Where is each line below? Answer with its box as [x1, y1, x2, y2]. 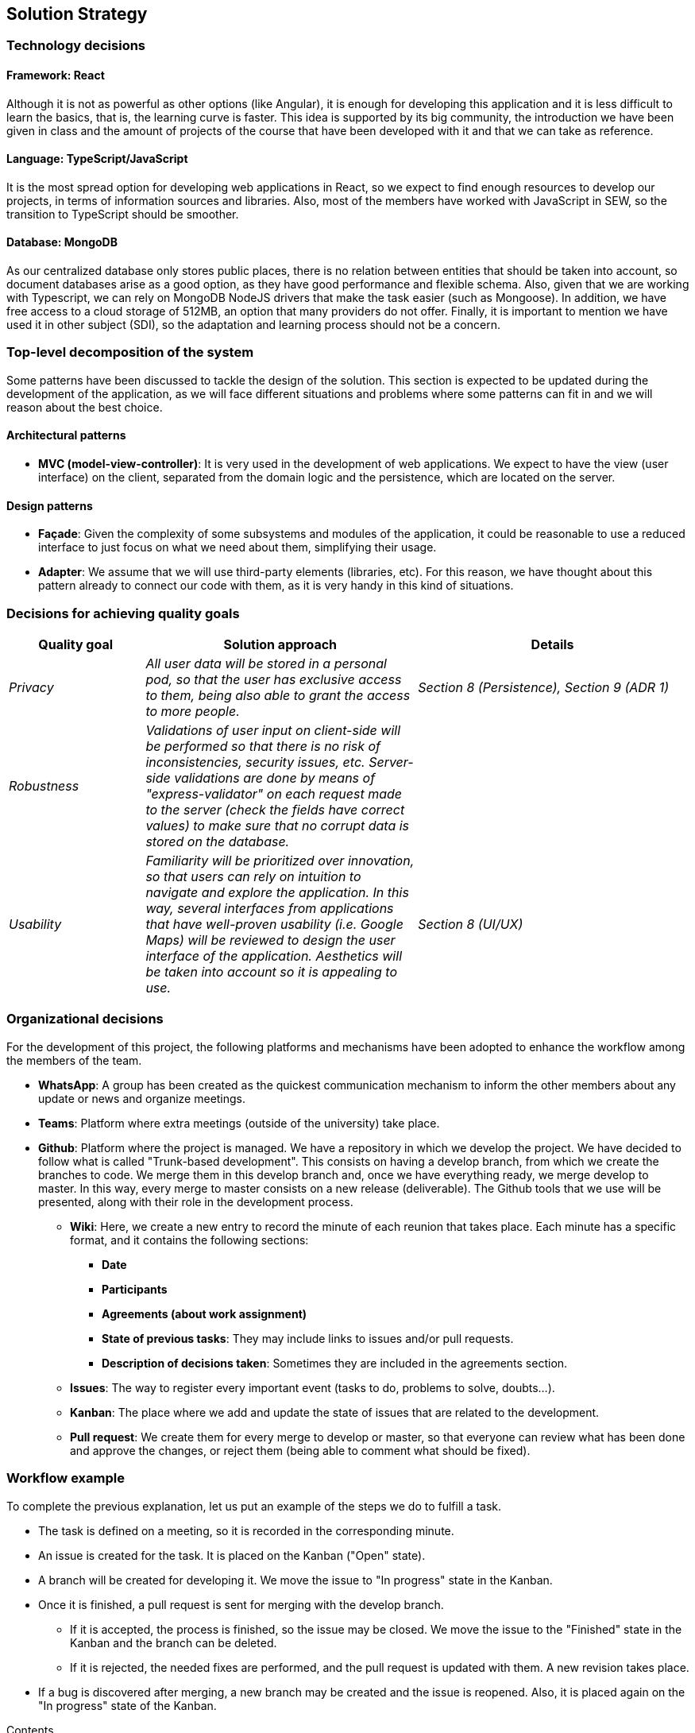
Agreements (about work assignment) [102, 1306, 307, 1321]
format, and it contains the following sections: [70, 1232, 309, 1247]
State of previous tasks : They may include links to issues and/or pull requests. [102, 1331, 514, 1345]
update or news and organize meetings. [38, 1091, 246, 1105]
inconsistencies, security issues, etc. [145, 754, 365, 771]
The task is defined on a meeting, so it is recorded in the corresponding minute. [38, 1523, 454, 1538]
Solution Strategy [6, 4, 148, 24]
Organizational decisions [6, 1011, 164, 1027]
